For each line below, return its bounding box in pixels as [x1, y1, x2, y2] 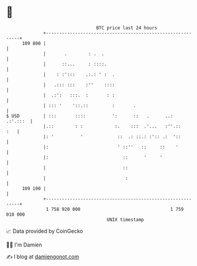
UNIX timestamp [106, 216, 144, 223]
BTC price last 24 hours [96, 25, 158, 31]
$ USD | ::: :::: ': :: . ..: [6, 113, 173, 119]
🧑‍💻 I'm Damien [6, 241, 43, 248]
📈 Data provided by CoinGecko [6, 227, 83, 235]
